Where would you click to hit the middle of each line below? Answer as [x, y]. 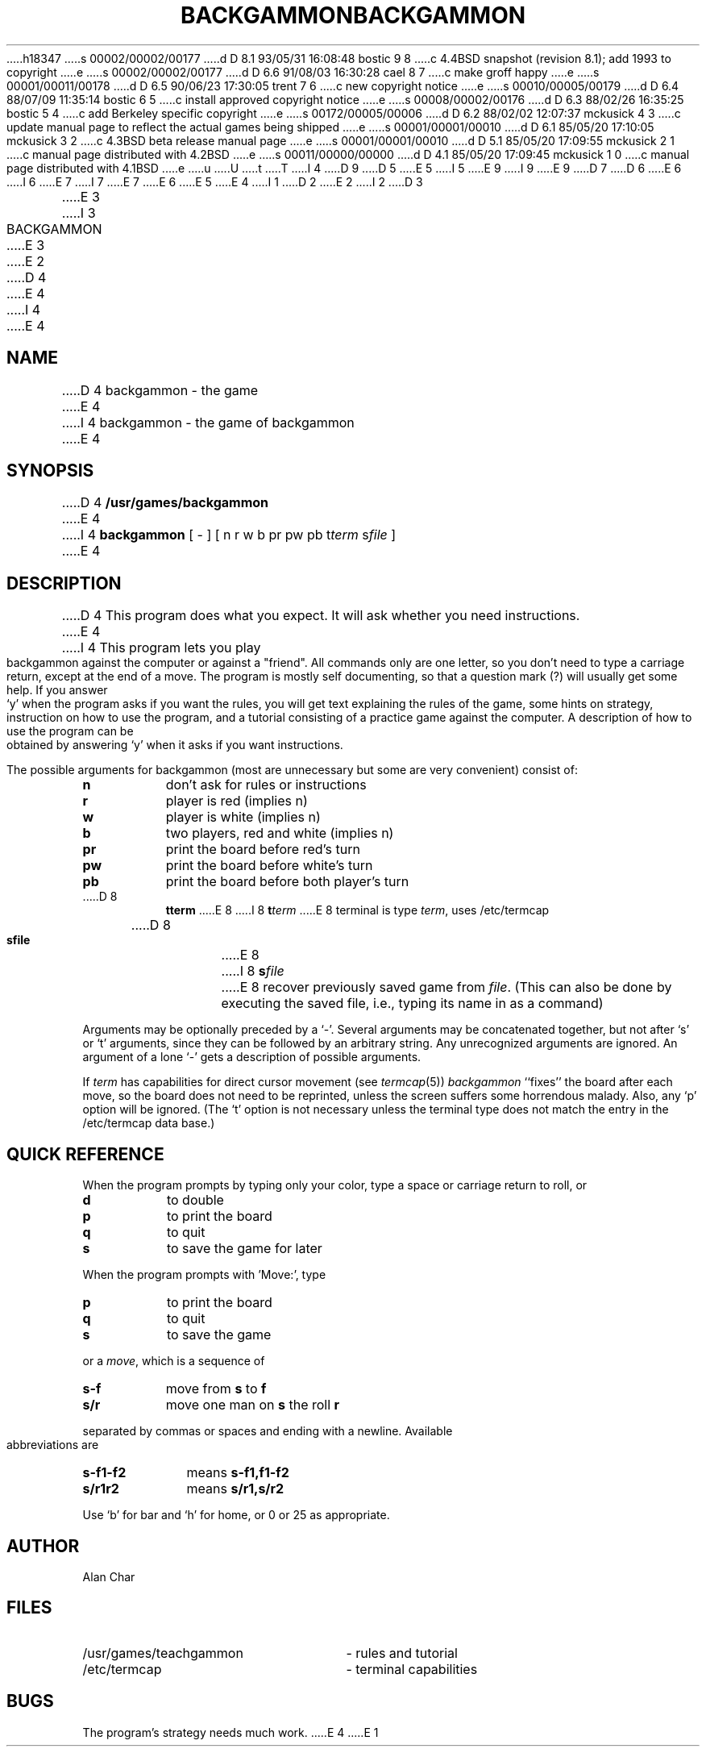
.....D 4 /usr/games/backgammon [165, 503]
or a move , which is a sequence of [174, 1361]
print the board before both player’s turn [287, 882]
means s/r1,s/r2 [235, 1489]
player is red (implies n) [237, 801]
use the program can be [70, 731]
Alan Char [109, 1576]
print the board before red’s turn [263, 849]
